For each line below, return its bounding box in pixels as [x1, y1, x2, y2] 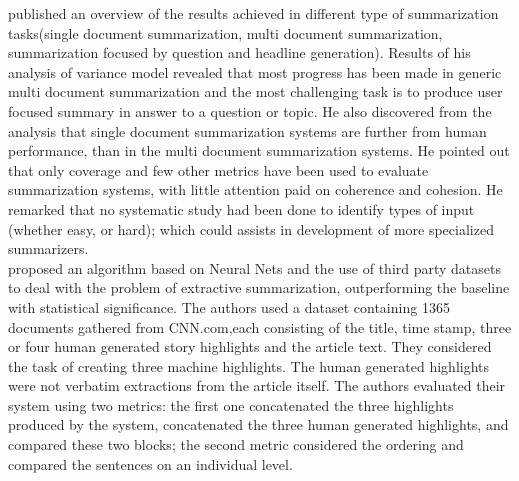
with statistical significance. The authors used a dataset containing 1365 [8, 296, 450, 317]
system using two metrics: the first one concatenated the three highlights [8, 394, 454, 415]
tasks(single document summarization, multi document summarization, [8, 22, 443, 43]
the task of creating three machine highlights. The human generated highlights [8, 355, 490, 376]
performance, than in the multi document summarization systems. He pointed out [8, 140, 510, 161]
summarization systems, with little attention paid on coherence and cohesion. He [8, 179, 503, 200]
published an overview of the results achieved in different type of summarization [8, 3, 499, 23]
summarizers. [8, 238, 89, 259]
